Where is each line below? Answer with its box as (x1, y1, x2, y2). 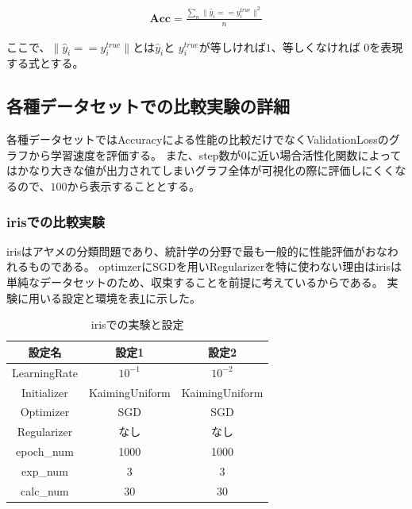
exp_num (21, 462, 68, 479)
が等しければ (198, 38, 266, 55)
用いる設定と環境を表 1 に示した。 (28, 289, 201, 306)
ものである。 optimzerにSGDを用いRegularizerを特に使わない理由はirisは (28, 258, 402, 275)
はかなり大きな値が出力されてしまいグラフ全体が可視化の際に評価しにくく (6, 162, 395, 179)
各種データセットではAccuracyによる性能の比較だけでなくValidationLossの (6, 131, 389, 148)
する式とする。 (6, 55, 84, 71)
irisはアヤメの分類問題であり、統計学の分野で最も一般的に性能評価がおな (6, 242, 387, 259)
